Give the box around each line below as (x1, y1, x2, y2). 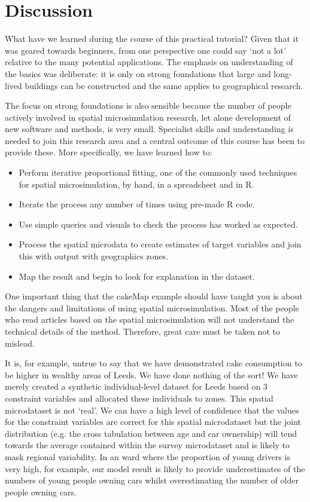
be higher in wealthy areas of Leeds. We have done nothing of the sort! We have (5, 368, 298, 381)
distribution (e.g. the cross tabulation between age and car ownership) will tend (5, 427, 297, 439)
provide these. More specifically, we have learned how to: (5, 146, 212, 158)
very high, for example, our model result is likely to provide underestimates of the (5, 462, 305, 475)
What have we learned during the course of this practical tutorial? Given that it (5, 32, 299, 45)
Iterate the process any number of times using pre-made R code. (19, 198, 255, 210)
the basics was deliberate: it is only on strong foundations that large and (5, 67, 271, 79)
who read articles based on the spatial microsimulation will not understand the (5, 313, 294, 326)
